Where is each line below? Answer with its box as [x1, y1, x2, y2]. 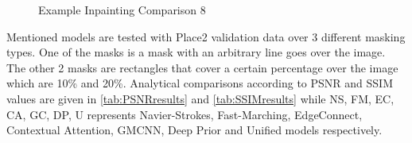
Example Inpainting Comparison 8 [38, 2, 206, 17]
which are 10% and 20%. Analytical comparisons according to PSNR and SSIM [6, 75, 394, 91]
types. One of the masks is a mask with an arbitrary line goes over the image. [6, 44, 386, 60]
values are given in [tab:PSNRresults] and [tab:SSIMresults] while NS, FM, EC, [6, 90, 395, 106]
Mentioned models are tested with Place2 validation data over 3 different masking [6, 28, 406, 44]
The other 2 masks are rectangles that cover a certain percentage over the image [6, 59, 398, 75]
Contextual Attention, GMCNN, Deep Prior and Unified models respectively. [6, 122, 383, 138]
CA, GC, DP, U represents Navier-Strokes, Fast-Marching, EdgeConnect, [6, 106, 363, 122]
